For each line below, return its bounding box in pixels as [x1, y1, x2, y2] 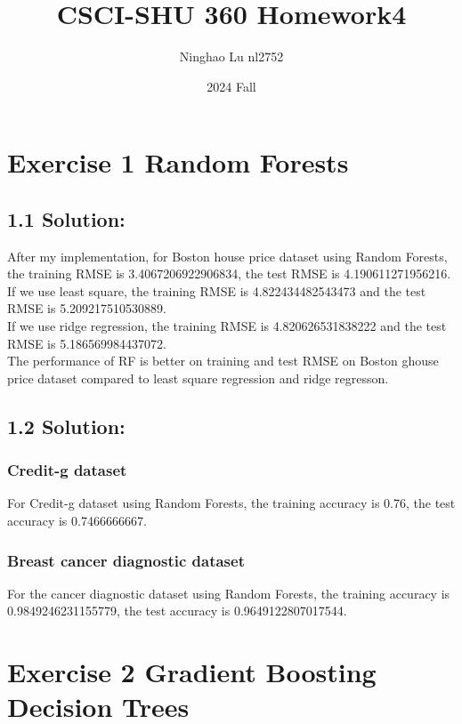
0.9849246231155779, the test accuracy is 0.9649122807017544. [7, 601, 347, 620]
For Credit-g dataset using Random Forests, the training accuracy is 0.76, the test [7, 494, 456, 512]
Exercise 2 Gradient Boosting [7, 654, 377, 690]
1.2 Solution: [7, 412, 126, 439]
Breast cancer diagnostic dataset [7, 549, 245, 571]
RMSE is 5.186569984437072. [7, 334, 166, 352]
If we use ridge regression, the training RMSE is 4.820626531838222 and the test [7, 317, 447, 335]
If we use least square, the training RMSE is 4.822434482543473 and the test [7, 281, 426, 300]
